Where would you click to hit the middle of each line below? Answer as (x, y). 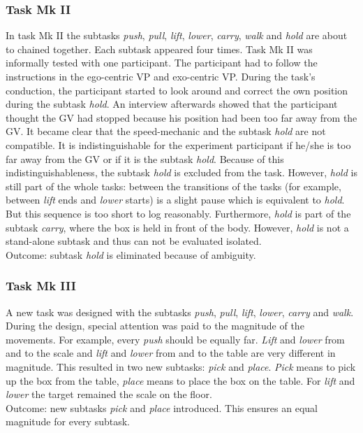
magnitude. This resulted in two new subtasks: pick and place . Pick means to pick (181, 366)
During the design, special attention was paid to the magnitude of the (155, 326)
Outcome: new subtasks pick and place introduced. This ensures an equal (162, 407)
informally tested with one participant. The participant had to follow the (162, 63)
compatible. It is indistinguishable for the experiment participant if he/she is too (178, 144)
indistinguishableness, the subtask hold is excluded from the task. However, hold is (181, 172)
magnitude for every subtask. (68, 421)
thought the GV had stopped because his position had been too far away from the (181, 117)
